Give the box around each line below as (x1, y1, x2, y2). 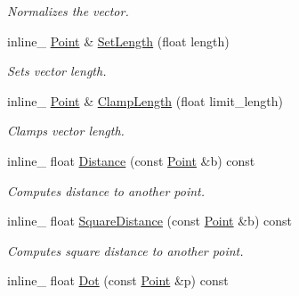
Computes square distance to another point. (7, 241, 244, 259)
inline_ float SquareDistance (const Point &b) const (7, 211, 292, 230)
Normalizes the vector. (7, 2, 129, 20)
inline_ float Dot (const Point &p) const (7, 271, 229, 290)
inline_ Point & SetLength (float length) (7, 31, 230, 50)
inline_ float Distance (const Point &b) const (7, 151, 255, 169)
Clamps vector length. (7, 121, 125, 140)
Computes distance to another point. (7, 181, 206, 200)
